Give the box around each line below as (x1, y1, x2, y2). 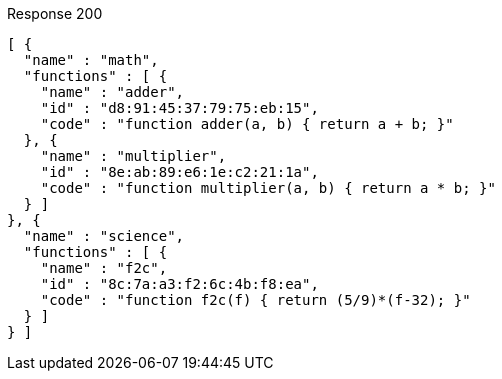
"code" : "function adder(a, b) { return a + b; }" (40, 116, 454, 132)
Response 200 (7, 5, 103, 22)
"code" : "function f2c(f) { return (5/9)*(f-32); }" (40, 292, 471, 308)
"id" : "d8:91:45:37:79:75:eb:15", (40, 100, 319, 116)
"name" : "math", (23, 52, 159, 68)
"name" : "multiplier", (40, 148, 227, 164)
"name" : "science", (23, 228, 185, 244)
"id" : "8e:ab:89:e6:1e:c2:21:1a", (40, 164, 319, 180)
